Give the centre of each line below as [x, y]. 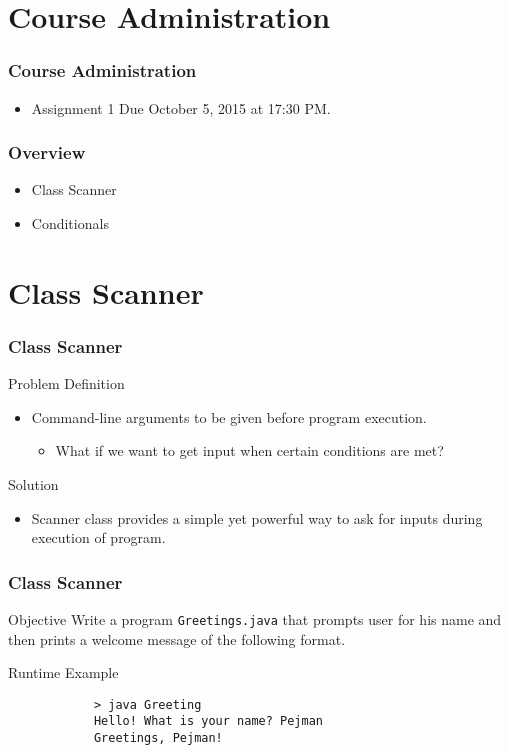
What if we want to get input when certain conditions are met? [249, 450]
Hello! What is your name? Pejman [208, 721]
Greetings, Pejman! [158, 738]
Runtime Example [63, 672]
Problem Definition [66, 383]
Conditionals [70, 223]
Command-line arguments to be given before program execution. [229, 416]
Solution [33, 483]
